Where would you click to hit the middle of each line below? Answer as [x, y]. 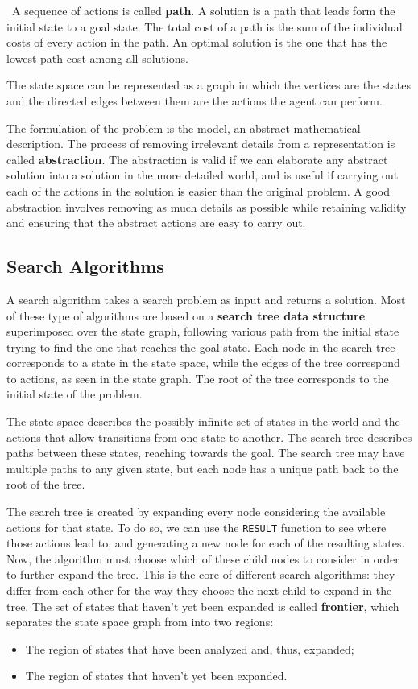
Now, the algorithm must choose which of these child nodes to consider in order [203, 558]
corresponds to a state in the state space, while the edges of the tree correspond [203, 363]
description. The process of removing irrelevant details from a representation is [201, 144]
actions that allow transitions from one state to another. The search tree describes [209, 437]
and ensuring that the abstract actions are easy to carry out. [156, 223]
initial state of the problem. [74, 394]
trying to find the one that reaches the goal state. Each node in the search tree [201, 347]
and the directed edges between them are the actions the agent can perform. [195, 100]
